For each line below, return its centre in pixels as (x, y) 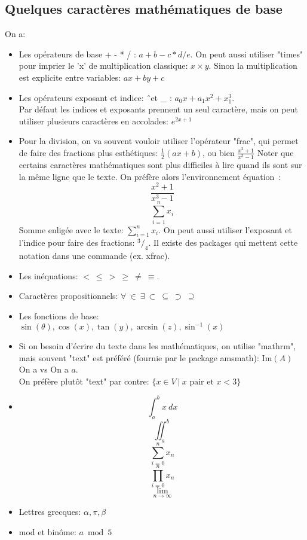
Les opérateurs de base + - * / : (77, 54)
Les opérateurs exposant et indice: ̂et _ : (95, 97)
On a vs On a (44, 369)
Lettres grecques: (50, 512)
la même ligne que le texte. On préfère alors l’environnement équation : (150, 176)
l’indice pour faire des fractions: (77, 242)
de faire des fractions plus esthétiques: (88, 152)
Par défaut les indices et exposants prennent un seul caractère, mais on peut (158, 109)
